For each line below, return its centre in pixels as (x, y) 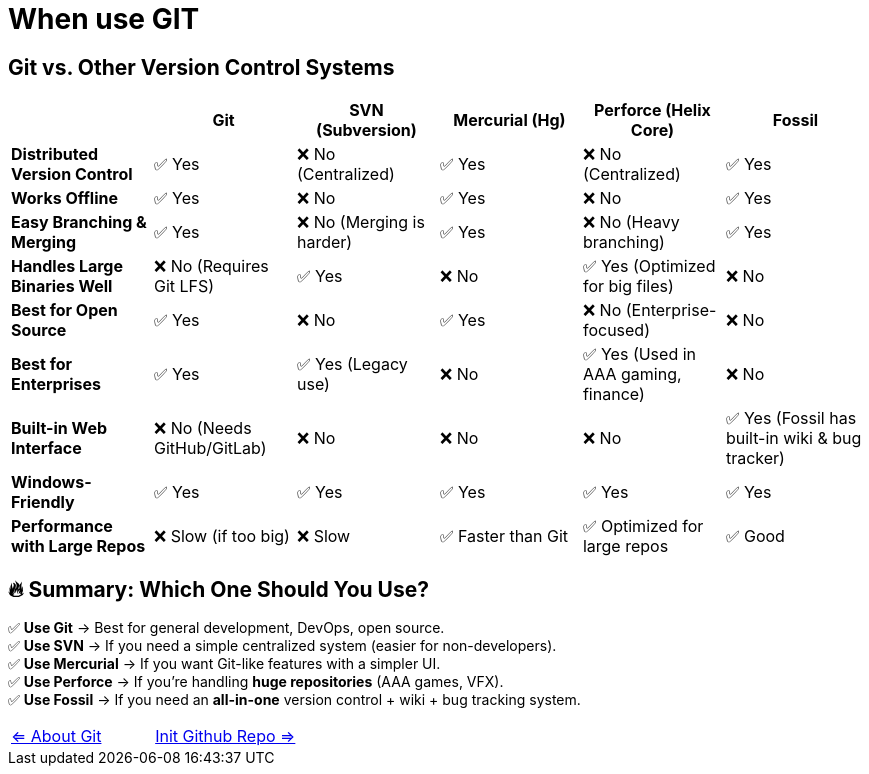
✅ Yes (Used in (639, 354)
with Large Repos (78, 546)
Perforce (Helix (652, 110)
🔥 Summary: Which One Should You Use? (218, 589)
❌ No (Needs (202, 428)
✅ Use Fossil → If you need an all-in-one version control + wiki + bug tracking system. (294, 700)
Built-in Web (59, 428)
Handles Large (67, 266)
